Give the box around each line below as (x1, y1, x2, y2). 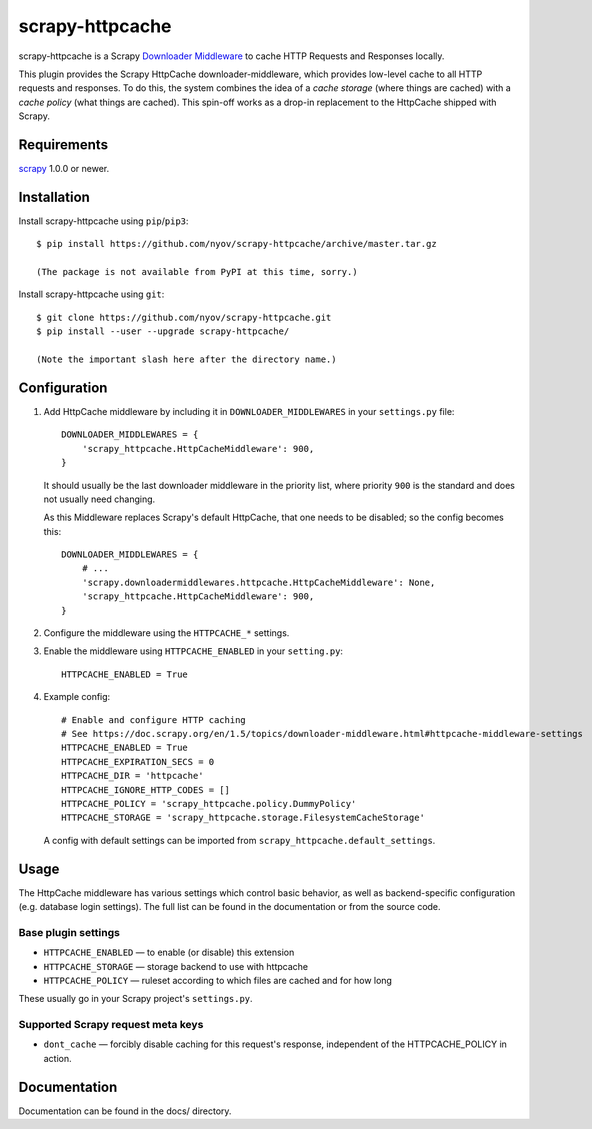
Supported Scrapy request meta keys (18, 1018, 204, 1032)
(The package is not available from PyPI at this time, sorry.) (36, 266, 359, 278)
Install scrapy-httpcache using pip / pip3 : (18, 215, 189, 227)
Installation (18, 188, 90, 205)
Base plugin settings (18, 925, 120, 939)
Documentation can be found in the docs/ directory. (18, 1105, 232, 1117)
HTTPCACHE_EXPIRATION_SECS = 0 (61, 756, 215, 767)
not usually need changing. (43, 493, 156, 505)
